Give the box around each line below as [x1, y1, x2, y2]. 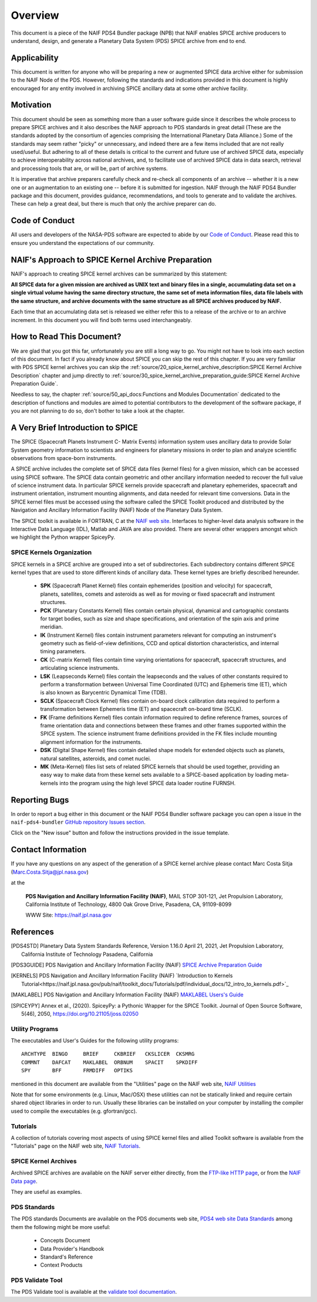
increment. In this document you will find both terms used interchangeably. [11, 316, 192, 323]
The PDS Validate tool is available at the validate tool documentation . [11, 1288, 177, 1296]
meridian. [40, 623, 63, 630]
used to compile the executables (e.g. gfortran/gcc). [11, 1108, 137, 1115]
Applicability [11, 53, 59, 63]
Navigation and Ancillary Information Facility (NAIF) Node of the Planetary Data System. [11, 506, 223, 514]
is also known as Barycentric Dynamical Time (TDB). [40, 689, 167, 696]
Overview [11, 9, 59, 22]
